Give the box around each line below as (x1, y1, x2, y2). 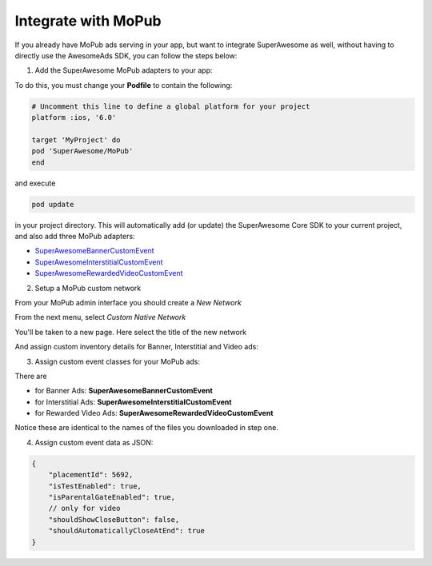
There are (14, 371, 47, 381)
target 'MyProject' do (31, 135, 121, 144)
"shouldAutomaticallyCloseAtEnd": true (48, 526, 206, 536)
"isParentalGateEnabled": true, (48, 492, 176, 502)
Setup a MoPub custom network (34, 283, 142, 293)
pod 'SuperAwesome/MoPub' (31, 146, 134, 156)
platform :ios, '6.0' (31, 113, 117, 122)
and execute (14, 178, 56, 188)
